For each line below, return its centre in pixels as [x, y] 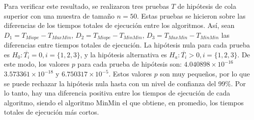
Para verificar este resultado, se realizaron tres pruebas [86, 6]
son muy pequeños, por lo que [205, 74]
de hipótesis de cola [207, 6]
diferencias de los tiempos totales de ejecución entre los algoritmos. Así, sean [119, 25]
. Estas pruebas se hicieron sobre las [191, 15]
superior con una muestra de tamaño [59, 15]
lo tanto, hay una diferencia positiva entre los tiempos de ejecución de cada [117, 93]
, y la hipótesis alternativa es [124, 54]
